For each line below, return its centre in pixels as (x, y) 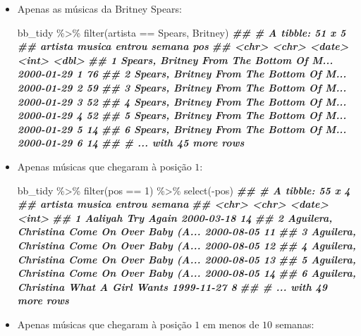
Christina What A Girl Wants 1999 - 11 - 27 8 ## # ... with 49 (172, 286)
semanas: (295, 324)
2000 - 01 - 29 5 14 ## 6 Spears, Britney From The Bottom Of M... (182, 129)
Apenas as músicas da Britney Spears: (99, 8)
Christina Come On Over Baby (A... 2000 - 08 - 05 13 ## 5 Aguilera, (186, 259)
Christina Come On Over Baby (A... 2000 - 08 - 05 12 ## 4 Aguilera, (186, 245)
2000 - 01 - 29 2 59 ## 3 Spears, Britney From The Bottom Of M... (182, 87)
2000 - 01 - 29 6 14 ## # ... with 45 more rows (131, 143)
